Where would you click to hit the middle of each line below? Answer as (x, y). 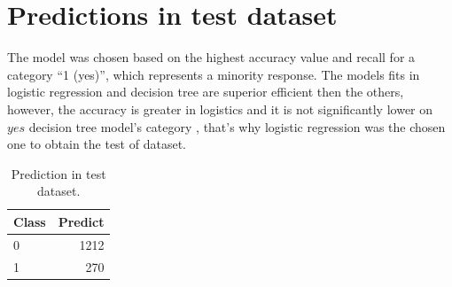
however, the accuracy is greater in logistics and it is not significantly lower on (220, 109)
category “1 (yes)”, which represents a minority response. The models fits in (214, 74)
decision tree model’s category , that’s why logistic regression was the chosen (237, 126)
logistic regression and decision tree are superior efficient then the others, (206, 92)
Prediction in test (58, 173)
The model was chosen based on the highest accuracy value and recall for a (211, 57)
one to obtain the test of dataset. (97, 144)
